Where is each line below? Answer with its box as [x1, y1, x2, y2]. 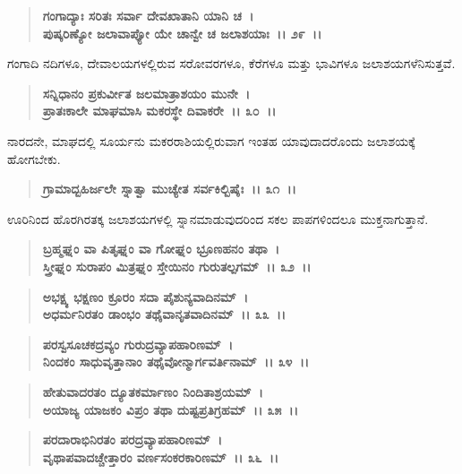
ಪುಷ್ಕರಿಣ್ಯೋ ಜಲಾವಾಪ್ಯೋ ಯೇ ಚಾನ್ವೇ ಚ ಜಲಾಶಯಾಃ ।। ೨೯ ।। [42, 23, 322, 42]
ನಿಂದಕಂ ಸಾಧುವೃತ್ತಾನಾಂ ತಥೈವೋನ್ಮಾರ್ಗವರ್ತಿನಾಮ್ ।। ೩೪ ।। [42, 352, 310, 371]
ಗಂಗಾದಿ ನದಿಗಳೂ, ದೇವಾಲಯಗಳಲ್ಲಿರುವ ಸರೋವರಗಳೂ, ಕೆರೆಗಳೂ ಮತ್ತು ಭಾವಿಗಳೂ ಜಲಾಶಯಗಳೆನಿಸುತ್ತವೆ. [7, 54, 456, 73]
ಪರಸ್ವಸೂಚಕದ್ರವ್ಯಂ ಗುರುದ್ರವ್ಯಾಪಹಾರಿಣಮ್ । [42, 334, 234, 353]
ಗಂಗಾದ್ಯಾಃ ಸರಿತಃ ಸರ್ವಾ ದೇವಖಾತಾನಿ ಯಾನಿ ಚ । [42, 6, 254, 24]
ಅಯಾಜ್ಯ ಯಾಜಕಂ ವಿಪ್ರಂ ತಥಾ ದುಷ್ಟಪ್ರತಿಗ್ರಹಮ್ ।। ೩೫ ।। [42, 400, 298, 418]
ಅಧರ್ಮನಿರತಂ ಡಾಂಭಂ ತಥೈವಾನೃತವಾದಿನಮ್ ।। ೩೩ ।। [42, 305, 287, 323]
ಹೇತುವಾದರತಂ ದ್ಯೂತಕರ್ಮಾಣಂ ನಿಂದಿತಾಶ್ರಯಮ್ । [42, 382, 263, 401]
